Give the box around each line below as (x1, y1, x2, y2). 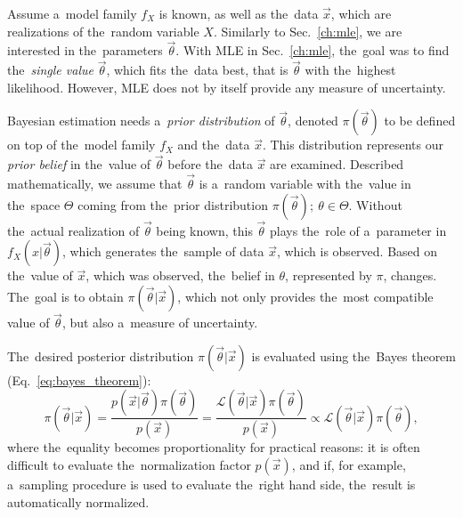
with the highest (305, 61, 396, 79)
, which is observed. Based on (276, 242, 438, 261)
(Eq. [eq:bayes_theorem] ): (7, 370, 151, 389)
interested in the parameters (7, 41, 163, 60)
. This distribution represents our (262, 135, 444, 154)
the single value (7, 61, 93, 79)
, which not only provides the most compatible (177, 287, 434, 306)
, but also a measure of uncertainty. (61, 313, 258, 332)
